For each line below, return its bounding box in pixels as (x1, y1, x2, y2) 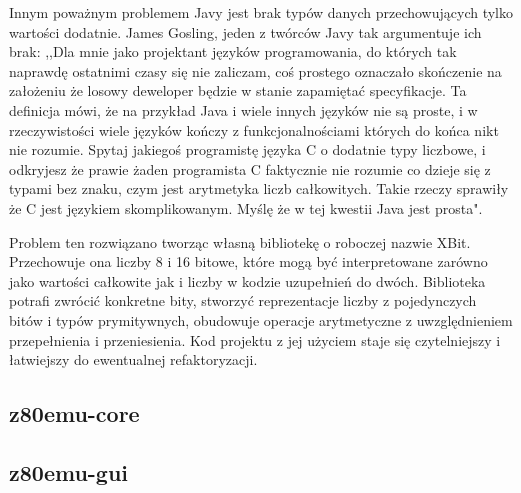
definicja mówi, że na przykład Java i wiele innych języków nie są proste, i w (9, 99, 478, 120)
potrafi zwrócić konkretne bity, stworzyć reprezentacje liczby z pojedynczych (9, 290, 477, 311)
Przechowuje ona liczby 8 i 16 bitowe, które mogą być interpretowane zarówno (9, 251, 488, 272)
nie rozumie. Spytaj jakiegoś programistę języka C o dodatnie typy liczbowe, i (9, 139, 486, 160)
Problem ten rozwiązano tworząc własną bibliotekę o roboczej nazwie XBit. (9, 231, 471, 252)
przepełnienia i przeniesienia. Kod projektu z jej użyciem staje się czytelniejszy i (9, 329, 501, 350)
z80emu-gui (9, 456, 129, 487)
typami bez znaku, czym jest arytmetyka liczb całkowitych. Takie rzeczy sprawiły (9, 178, 509, 199)
